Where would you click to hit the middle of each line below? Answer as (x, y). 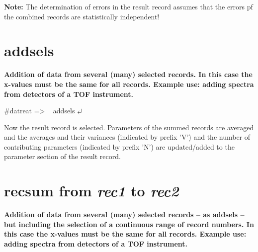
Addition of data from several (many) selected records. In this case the (128, 74)
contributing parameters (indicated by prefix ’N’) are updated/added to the (119, 146)
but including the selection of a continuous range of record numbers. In (129, 224)
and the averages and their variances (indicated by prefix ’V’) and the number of (127, 137)
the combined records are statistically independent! (82, 16)
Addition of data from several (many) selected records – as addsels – (124, 214)
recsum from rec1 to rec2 (91, 191)
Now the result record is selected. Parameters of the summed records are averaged (129, 127)
